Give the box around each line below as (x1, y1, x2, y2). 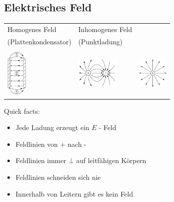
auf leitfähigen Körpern (76, 155, 146, 166)
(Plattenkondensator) (7, 36, 72, 46)
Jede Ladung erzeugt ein (15, 122, 89, 133)
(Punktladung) (78, 36, 123, 46)
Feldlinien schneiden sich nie (15, 171, 101, 182)
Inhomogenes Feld (78, 24, 132, 34)
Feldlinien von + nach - (15, 138, 87, 149)
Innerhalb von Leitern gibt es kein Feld (15, 188, 133, 199)
